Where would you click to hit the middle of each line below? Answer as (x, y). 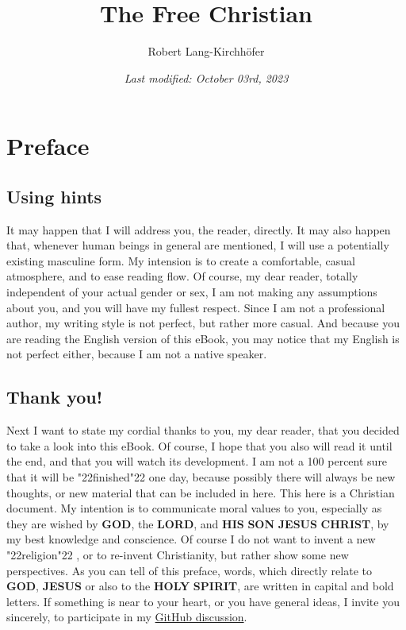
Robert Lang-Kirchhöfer (206, 51)
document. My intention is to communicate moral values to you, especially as (194, 508)
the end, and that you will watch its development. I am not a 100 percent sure (197, 461)
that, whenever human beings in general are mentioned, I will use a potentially (198, 245)
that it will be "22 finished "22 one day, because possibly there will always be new (201, 477)
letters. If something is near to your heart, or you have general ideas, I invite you (203, 601)
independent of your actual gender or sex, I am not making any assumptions (192, 292)
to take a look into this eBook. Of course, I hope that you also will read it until (199, 445)
